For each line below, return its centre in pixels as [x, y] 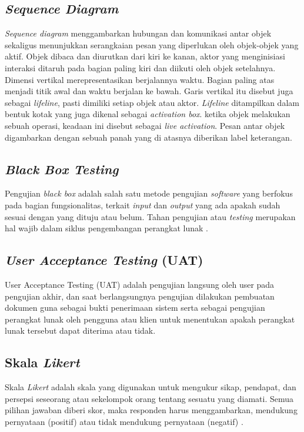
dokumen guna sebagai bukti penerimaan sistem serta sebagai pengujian [135, 308]
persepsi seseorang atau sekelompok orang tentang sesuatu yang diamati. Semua [149, 398]
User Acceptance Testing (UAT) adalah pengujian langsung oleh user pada [140, 284]
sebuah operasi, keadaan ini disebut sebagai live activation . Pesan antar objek [145, 125]
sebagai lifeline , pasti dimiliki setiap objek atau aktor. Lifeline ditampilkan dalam [152, 102]
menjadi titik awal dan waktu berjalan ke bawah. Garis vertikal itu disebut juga [149, 91]
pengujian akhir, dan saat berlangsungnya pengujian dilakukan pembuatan [140, 296]
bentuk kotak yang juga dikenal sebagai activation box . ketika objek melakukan [148, 114]
